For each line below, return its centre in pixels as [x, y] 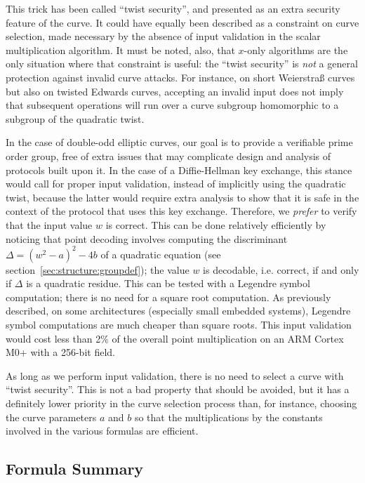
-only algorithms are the [296, 49]
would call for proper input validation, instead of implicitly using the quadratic [176, 184]
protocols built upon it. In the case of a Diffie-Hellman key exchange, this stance [179, 170]
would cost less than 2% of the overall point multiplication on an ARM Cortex [175, 338]
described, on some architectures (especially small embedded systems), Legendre [178, 311]
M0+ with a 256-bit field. [60, 352]
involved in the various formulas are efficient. [102, 431]
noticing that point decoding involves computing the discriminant [147, 238]
